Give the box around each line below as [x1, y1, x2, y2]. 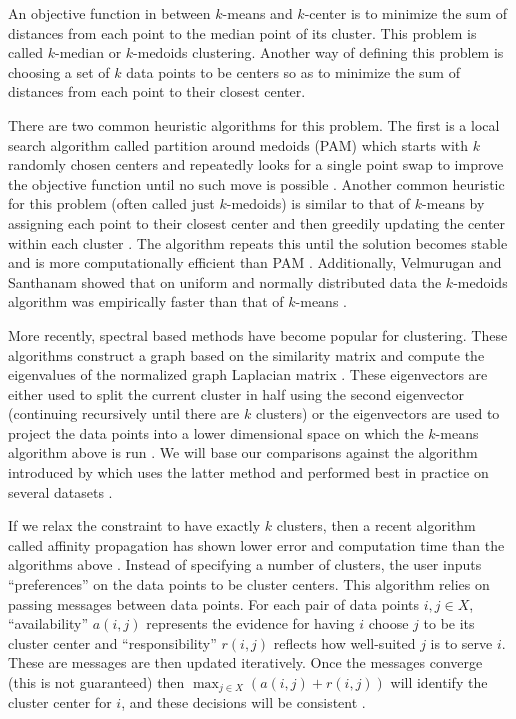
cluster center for [8, 692, 112, 713]
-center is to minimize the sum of [304, 3, 507, 23]
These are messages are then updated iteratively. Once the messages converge [8, 652, 483, 673]
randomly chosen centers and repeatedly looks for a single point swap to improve [8, 154, 504, 175]
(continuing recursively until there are [8, 403, 240, 424]
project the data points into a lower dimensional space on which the [8, 422, 424, 443]
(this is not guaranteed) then [8, 672, 185, 692]
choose [368, 613, 409, 634]
